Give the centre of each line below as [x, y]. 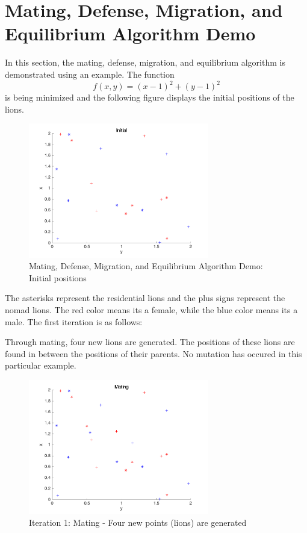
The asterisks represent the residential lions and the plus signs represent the [145, 298]
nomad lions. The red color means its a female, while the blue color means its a [151, 310]
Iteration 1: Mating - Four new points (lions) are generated [138, 522]
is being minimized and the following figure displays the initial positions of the [150, 97]
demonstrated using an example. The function [90, 74]
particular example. [41, 365]
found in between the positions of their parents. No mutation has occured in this [153, 353]
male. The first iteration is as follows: [74, 321]
